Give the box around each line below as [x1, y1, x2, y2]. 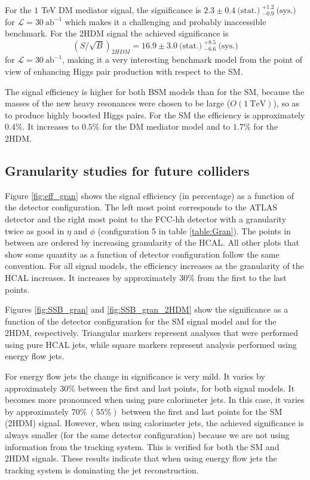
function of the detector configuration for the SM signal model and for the [5, 314, 277, 327]
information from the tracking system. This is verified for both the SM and [5, 440, 280, 453]
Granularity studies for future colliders [5, 161, 250, 179]
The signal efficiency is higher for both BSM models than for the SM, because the [5, 85, 305, 97]
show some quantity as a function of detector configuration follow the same [5, 247, 280, 260]
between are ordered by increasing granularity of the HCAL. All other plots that [5, 236, 299, 249]
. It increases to [22, 120, 79, 133]
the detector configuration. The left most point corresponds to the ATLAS [5, 201, 277, 213]
